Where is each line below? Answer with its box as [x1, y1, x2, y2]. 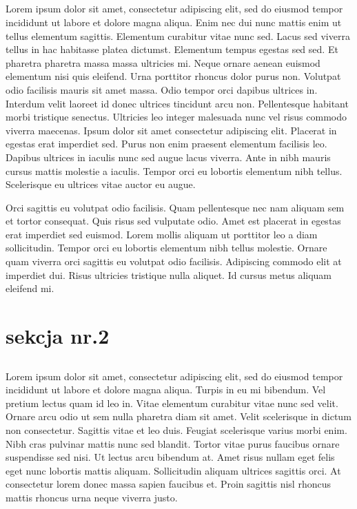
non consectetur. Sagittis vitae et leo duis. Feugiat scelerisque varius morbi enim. [6, 423, 347, 437]
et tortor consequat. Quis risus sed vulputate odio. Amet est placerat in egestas [6, 214, 341, 228]
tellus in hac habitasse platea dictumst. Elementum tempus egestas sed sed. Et [6, 42, 338, 56]
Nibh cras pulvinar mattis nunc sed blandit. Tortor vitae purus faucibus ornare [6, 436, 340, 450]
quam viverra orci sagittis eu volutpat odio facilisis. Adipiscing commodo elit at [6, 254, 342, 269]
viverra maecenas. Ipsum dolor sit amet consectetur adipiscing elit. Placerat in [6, 123, 337, 137]
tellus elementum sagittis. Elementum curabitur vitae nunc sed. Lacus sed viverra [6, 28, 350, 43]
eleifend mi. [6, 281, 54, 295]
